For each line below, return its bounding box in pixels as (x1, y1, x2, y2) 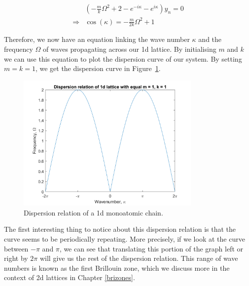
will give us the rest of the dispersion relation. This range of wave (39, 253, 238, 263)
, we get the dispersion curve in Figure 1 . (35, 63, 161, 73)
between (4, 243, 29, 253)
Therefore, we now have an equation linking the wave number (4, 34, 190, 44)
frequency (4, 43, 33, 54)
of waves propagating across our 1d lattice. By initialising (42, 43, 216, 54)
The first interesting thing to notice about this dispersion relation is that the (4, 224, 236, 234)
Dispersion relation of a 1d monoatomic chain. (24, 207, 163, 217)
